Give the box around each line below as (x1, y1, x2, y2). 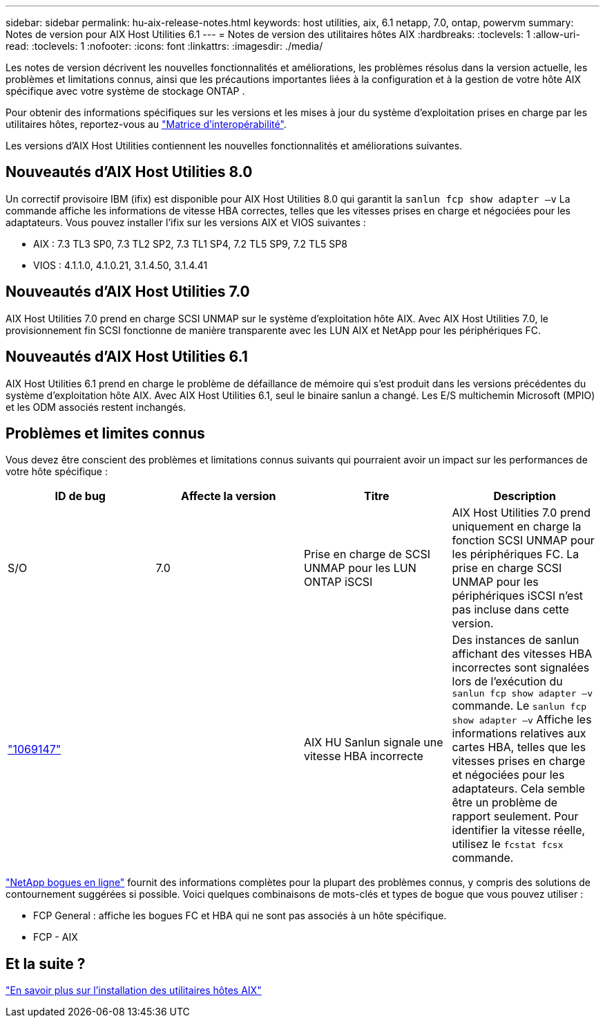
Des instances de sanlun (452, 633, 579, 647)
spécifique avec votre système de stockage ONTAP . (6, 85, 245, 97)
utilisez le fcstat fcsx (452, 837, 564, 851)
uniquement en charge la (452, 519, 582, 534)
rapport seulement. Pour (452, 809, 579, 824)
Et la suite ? (6, 955, 86, 973)
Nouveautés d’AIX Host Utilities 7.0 (6, 283, 250, 301)
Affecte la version (181, 489, 276, 504)
